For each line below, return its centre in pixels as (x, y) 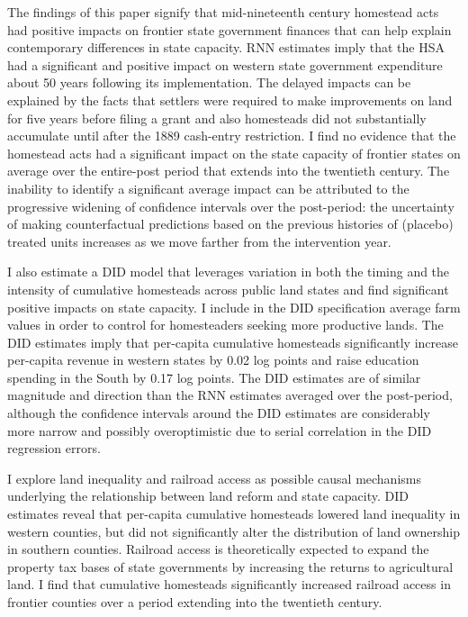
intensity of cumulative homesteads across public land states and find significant (228, 289)
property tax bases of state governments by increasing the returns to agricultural (230, 566)
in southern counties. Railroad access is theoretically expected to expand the (218, 549)
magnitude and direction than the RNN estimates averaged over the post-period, (230, 395)
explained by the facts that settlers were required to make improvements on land (230, 100)
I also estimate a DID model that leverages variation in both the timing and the (229, 272)
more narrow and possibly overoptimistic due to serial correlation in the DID (220, 430)
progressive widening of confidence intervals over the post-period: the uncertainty (231, 206)
